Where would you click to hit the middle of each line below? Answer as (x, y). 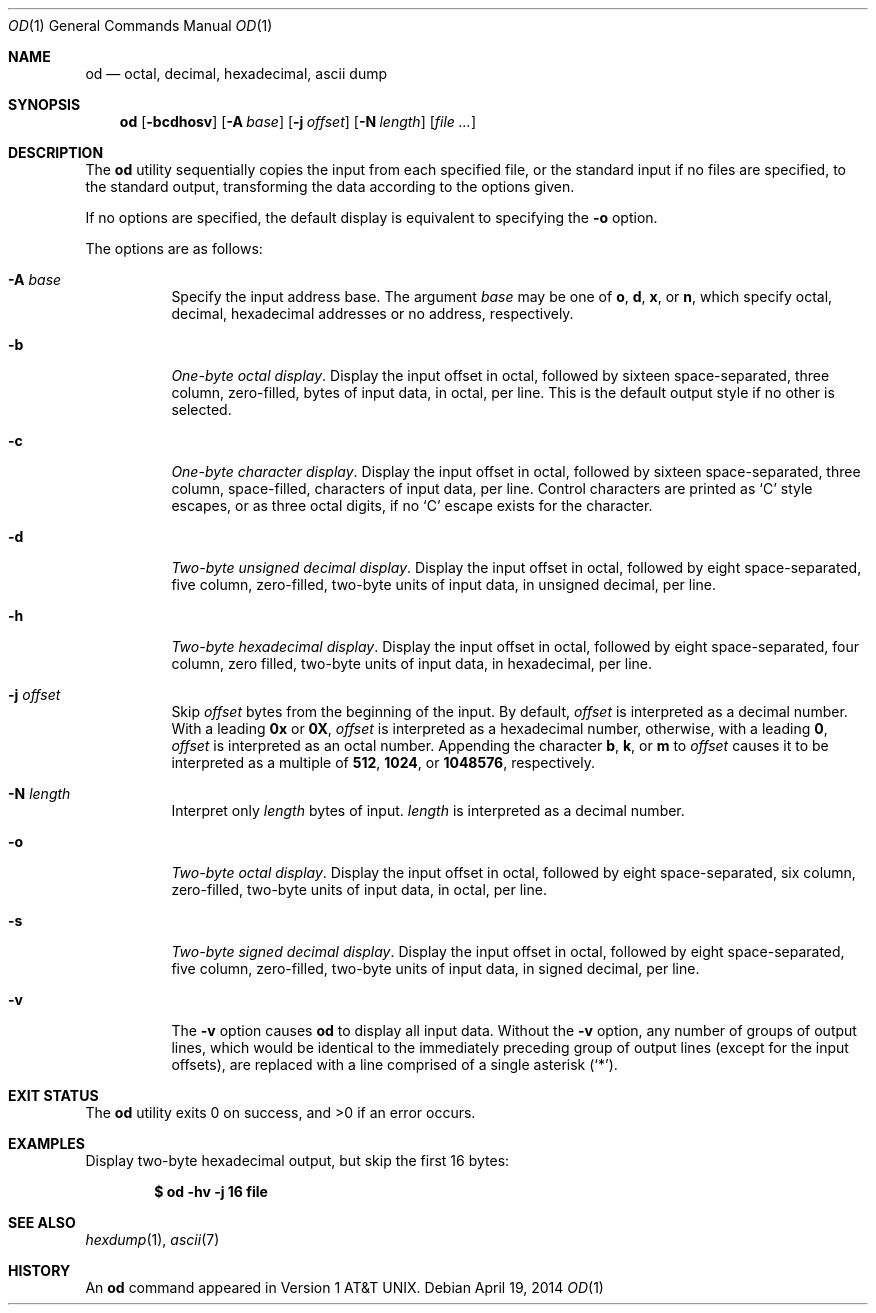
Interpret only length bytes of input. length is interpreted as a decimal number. (428, 810)
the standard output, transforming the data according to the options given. (330, 186)
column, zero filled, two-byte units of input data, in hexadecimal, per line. (412, 663)
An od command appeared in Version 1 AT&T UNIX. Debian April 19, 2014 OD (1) (344, 1287)
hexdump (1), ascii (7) (152, 1239)
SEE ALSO (42, 1222)
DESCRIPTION (56, 152)
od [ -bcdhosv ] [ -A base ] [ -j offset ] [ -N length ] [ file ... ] (297, 121)
